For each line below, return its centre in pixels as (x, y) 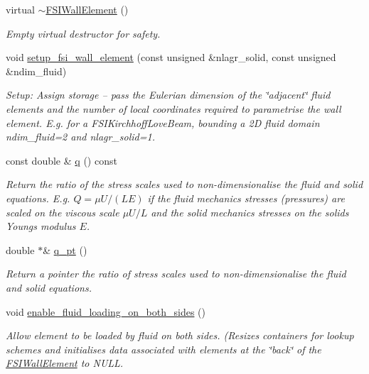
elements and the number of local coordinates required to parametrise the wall (173, 108)
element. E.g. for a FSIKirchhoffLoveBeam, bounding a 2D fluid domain (163, 122)
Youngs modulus (41, 226)
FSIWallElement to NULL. (65, 363)
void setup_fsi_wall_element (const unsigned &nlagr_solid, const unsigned (171, 57)
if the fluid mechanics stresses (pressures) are (246, 198)
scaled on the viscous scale (63, 212)
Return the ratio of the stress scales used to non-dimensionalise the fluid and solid (184, 184)
